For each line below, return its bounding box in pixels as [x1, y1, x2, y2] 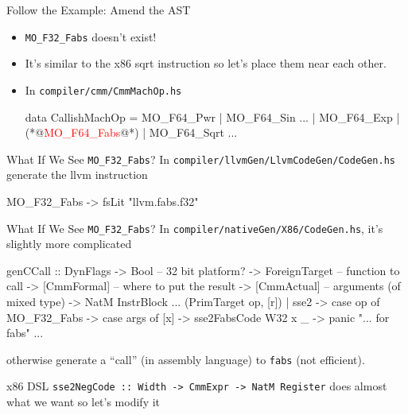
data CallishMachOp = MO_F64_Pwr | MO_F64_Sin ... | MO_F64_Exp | [25, 108, 400, 125]
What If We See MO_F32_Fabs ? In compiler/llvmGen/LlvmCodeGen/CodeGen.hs [6, 150, 396, 167]
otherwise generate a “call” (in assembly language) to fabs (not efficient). [6, 351, 365, 367]
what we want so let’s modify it [6, 394, 161, 410]
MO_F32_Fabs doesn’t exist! [25, 28, 157, 45]
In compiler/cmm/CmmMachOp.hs [25, 81, 182, 98]
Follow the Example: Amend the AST [6, 2, 191, 17]
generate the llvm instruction [6, 166, 148, 183]
